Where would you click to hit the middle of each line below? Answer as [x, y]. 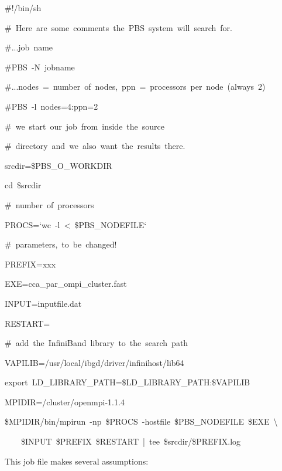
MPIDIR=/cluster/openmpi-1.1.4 [65, 401]
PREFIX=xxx [30, 264]
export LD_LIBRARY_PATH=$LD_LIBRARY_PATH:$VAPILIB [128, 382]
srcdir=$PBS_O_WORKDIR [59, 165]
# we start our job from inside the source [85, 126]
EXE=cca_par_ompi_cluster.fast [66, 284]
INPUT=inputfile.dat [43, 303]
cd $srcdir [23, 185]
